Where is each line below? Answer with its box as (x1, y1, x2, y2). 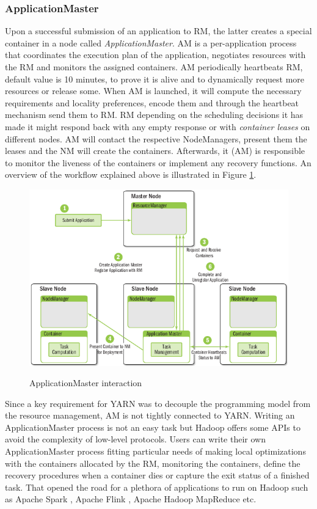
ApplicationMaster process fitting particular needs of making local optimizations (5, 445, 306, 458)
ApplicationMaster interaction (29, 376, 142, 389)
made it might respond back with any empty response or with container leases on (5, 120, 310, 133)
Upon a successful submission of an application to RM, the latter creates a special (5, 24, 312, 37)
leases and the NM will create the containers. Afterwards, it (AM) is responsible (5, 144, 305, 157)
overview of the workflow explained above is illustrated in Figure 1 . (5, 168, 257, 181)
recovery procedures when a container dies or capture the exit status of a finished (5, 469, 310, 482)
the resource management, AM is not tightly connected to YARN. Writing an (5, 409, 295, 422)
